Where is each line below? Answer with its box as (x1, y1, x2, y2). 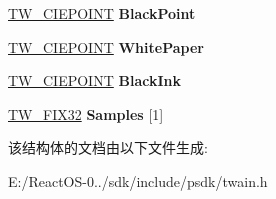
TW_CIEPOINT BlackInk (8, 70, 181, 91)
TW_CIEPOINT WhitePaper (8, 36, 204, 57)
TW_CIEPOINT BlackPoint (8, 3, 196, 23)
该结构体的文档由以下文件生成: (8, 137, 208, 158)
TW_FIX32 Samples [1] (8, 103, 164, 124)
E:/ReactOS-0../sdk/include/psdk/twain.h (8, 170, 268, 191)
